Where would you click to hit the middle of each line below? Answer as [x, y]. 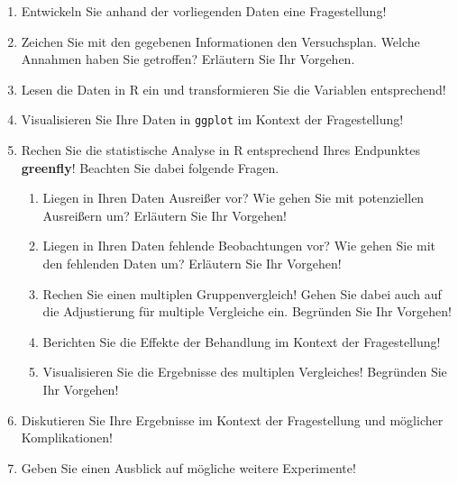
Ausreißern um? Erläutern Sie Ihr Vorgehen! [165, 215]
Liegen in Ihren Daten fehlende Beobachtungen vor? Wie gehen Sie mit [239, 246]
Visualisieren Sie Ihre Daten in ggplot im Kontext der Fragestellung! [212, 119]
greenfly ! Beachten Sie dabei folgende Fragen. [150, 167]
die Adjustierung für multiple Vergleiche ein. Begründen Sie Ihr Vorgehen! [247, 311]
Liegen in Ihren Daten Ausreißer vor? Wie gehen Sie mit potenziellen [234, 198]
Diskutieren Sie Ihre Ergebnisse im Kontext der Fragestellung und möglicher [232, 419]
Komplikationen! [67, 437]
